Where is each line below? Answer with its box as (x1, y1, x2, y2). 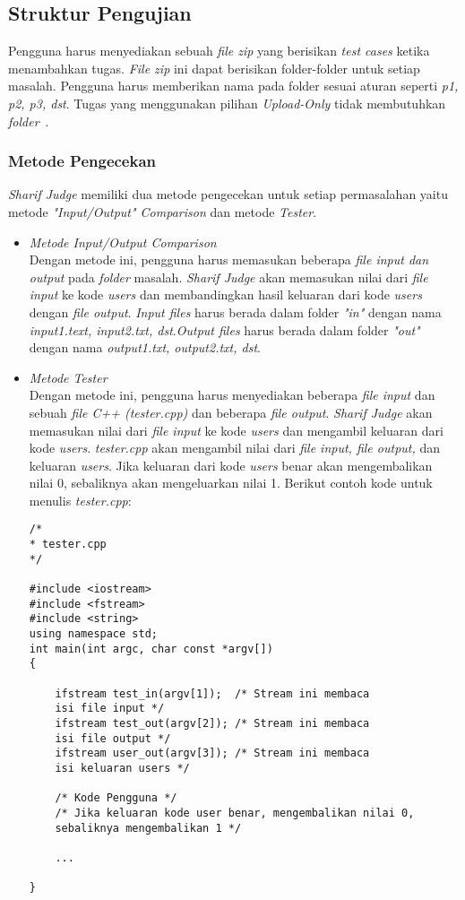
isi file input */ (55, 702, 165, 715)
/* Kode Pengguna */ (55, 792, 177, 805)
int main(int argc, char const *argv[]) (29, 642, 273, 655)
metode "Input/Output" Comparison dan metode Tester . (8, 202, 317, 221)
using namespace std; (29, 627, 158, 641)
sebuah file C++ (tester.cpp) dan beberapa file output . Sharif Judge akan (29, 402, 433, 421)
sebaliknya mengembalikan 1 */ (55, 821, 242, 835)
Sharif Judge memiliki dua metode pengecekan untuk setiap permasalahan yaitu (8, 185, 448, 203)
